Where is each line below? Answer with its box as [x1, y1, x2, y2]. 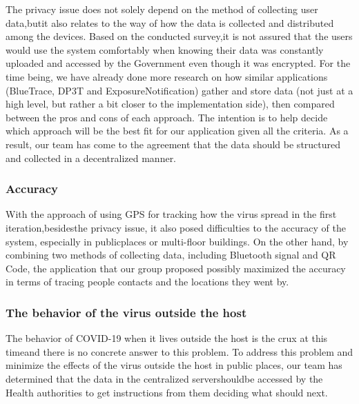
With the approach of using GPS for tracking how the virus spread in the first [6, 207, 337, 221]
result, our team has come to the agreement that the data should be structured [6, 137, 341, 151]
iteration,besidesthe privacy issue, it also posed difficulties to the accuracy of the [6, 220, 346, 234]
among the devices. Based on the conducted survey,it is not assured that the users [6, 29, 353, 43]
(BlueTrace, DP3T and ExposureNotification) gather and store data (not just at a [6, 83, 353, 97]
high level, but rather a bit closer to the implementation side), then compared [6, 97, 335, 111]
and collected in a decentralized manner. [6, 150, 177, 165]
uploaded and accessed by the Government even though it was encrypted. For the [6, 56, 351, 70]
